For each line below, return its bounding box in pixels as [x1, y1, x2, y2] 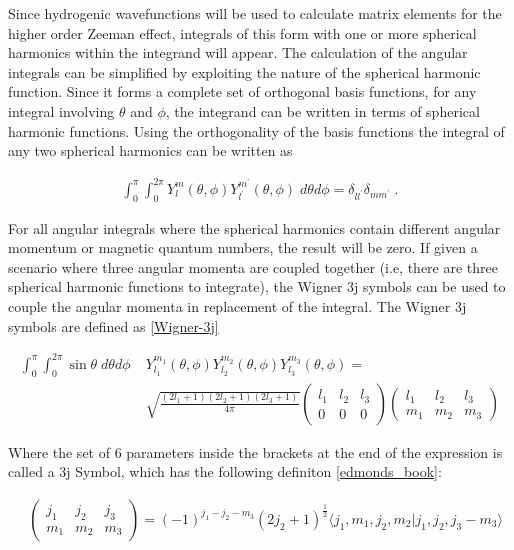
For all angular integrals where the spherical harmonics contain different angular [8, 217, 501, 238]
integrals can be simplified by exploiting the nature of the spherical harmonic [8, 61, 481, 82]
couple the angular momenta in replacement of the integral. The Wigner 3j [8, 296, 467, 316]
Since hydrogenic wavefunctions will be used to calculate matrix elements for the [8, 3, 502, 23]
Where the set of [8, 441, 110, 462]
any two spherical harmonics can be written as [8, 140, 293, 161]
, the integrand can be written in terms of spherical [165, 100, 480, 121]
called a [8, 461, 55, 482]
